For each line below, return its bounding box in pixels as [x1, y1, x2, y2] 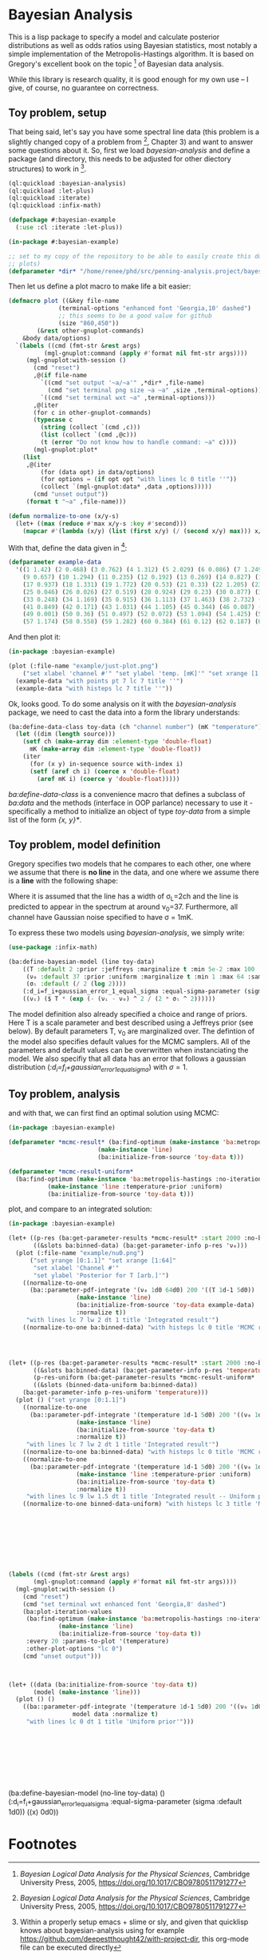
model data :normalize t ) [72, 1711, 159, 1719]
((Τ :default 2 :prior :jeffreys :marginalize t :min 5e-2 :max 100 [22, 965, 255, 973]
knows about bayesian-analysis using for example [19, 1925, 185, 1935]
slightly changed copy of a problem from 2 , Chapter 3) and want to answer [8, 136, 254, 147]
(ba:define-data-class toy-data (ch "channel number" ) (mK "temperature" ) [8, 723, 262, 731]
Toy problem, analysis [8, 1087, 120, 1101]
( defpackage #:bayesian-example [8, 216, 116, 225]
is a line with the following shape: [8, 876, 118, 886]
